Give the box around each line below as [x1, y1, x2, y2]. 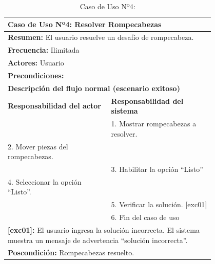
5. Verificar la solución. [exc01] [111, 199, 207, 210]
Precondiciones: [8, 70, 64, 80]
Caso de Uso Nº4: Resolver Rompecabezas [8, 18, 162, 29]
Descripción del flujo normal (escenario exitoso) [8, 82, 180, 93]
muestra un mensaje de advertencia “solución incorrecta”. [8, 234, 188, 245]
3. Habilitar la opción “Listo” [111, 163, 203, 174]
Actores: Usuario [8, 57, 64, 68]
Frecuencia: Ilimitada [8, 45, 80, 55]
